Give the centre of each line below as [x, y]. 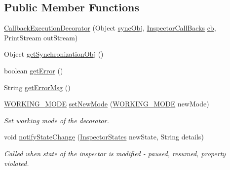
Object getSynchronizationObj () [54, 54]
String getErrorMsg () [37, 87]
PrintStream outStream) [41, 37]
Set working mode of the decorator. [57, 120]
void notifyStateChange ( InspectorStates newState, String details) [104, 137]
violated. [17, 163]
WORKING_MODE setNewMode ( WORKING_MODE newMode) [107, 104]
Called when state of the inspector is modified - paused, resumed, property [115, 153]
